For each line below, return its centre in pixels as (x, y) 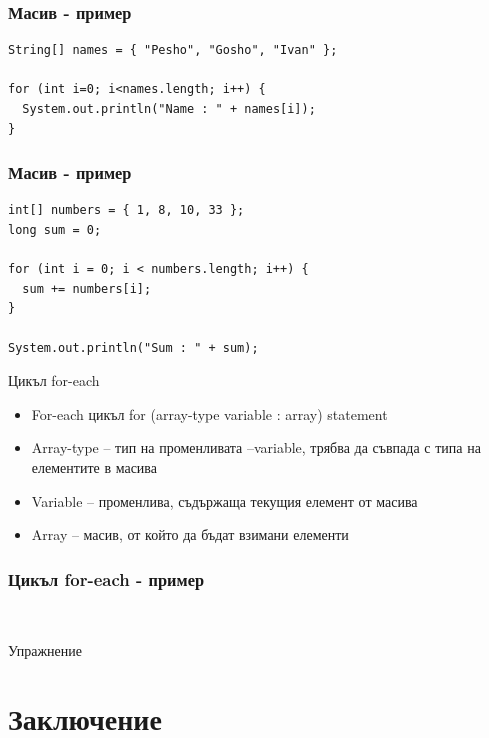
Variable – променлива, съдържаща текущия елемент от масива (224, 500)
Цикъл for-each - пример (106, 578)
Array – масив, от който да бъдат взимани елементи (190, 534)
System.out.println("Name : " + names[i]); (169, 109)
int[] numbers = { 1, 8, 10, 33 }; (126, 210)
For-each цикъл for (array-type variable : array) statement (209, 413)
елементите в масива (94, 466)
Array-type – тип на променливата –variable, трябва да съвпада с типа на (256, 447)
